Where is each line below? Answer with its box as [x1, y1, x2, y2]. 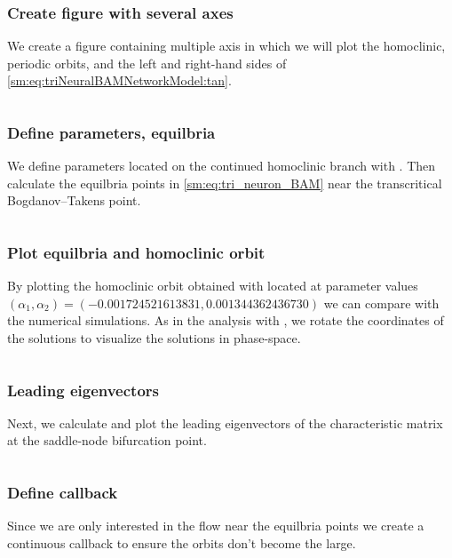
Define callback [7, 481, 118, 503]
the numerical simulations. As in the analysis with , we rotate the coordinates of [7, 311, 444, 330]
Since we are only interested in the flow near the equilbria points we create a [7, 516, 424, 535]
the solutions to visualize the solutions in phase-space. [7, 329, 301, 347]
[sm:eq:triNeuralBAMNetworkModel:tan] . [7, 71, 232, 90]
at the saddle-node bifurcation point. [7, 431, 207, 450]
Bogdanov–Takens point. [7, 191, 141, 210]
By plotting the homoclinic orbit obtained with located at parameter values [7, 276, 418, 295]
